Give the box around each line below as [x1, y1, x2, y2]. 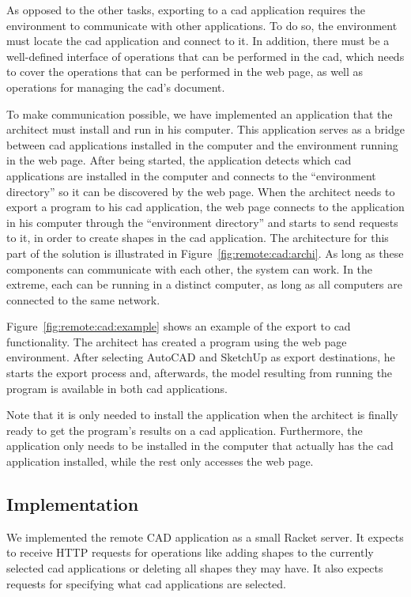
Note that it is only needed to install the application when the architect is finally [6, 406, 398, 423]
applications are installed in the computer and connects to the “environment [6, 167, 376, 183]
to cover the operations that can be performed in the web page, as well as [6, 63, 364, 80]
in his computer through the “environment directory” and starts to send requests [6, 213, 398, 230]
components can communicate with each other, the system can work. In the [6, 260, 373, 277]
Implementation [6, 492, 139, 516]
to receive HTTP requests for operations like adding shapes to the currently [6, 544, 374, 561]
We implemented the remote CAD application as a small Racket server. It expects [6, 528, 404, 545]
